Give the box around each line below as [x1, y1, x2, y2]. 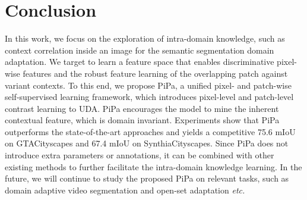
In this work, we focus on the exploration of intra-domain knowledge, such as [5, 32, 285, 45]
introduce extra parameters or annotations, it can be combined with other [5, 149, 274, 161]
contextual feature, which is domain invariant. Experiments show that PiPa [5, 114, 280, 126]
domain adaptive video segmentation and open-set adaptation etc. [5, 183, 245, 196]
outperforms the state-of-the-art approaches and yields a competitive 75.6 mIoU [5, 125, 296, 137]
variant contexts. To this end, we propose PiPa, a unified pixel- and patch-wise [5, 79, 292, 91]
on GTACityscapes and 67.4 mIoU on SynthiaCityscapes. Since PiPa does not [5, 137, 289, 149]
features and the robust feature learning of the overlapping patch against [23, 67, 288, 79]
